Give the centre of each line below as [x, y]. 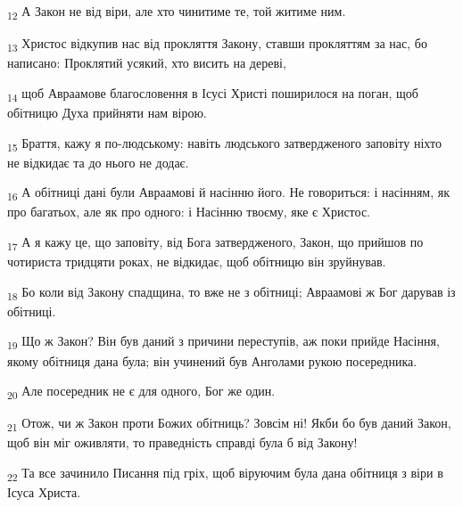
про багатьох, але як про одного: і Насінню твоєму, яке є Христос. [189, 212]
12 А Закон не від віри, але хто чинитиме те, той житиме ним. [177, 12]
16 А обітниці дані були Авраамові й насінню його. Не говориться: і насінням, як [228, 193]
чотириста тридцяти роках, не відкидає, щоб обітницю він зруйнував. [197, 262]
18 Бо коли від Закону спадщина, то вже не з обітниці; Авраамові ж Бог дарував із [231, 292]
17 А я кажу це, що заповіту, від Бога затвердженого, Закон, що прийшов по [215, 243]
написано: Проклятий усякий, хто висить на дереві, [147, 63]
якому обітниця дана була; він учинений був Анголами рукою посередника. [212, 360]
